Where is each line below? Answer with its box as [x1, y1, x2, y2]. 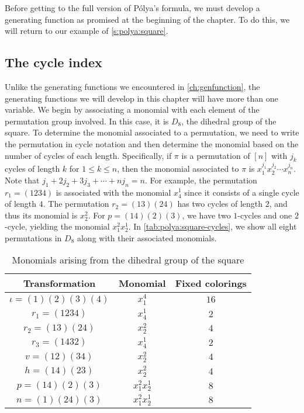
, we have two [182, 209, 231, 221]
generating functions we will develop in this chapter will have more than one [5, 92, 278, 104]
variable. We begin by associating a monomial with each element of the [5, 103, 260, 116]
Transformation [23, 276, 96, 290]
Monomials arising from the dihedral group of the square [12, 253, 244, 267]
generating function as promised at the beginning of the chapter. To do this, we [5, 13, 290, 25]
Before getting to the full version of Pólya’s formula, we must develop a [5, 2, 260, 13]
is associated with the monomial [56, 186, 171, 198]
